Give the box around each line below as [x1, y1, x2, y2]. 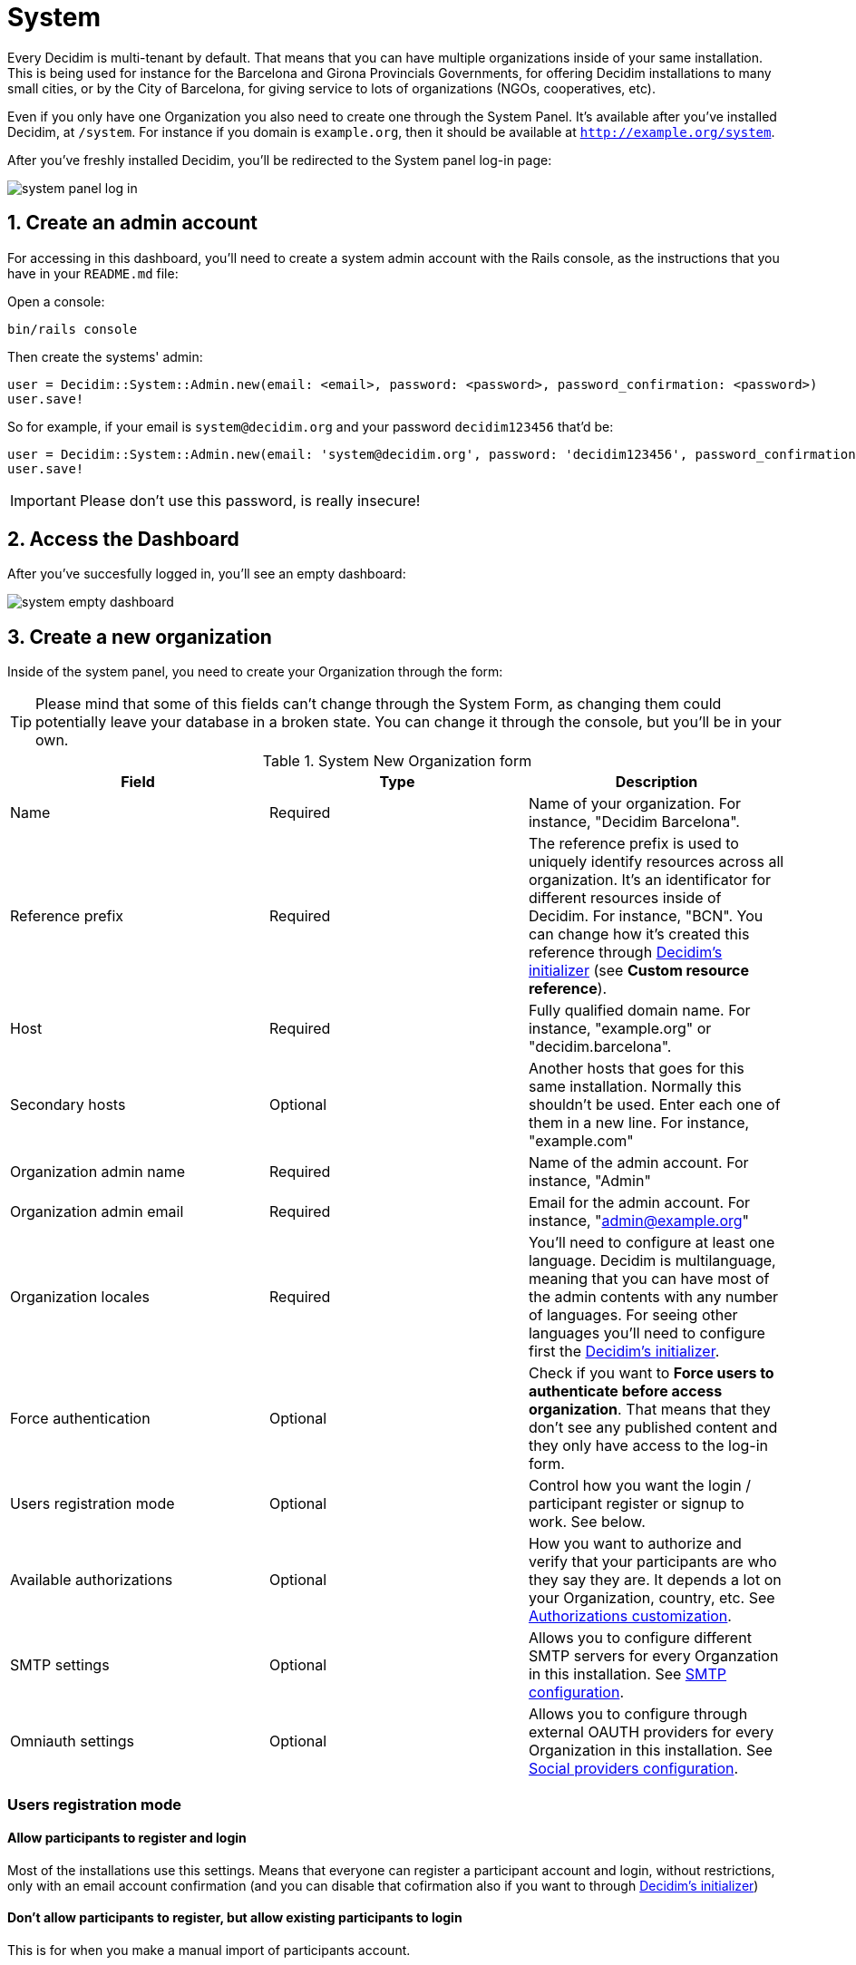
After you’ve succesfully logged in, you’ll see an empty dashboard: [7, 566, 406, 582]
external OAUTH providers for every [528, 1723, 774, 1742]
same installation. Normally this [528, 1077, 742, 1096]
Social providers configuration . [528, 1759, 739, 1778]
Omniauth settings [10, 1732, 135, 1751]
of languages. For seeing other [528, 1306, 738, 1325]
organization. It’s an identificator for [528, 871, 772, 890]
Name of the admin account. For [528, 1153, 749, 1172]
